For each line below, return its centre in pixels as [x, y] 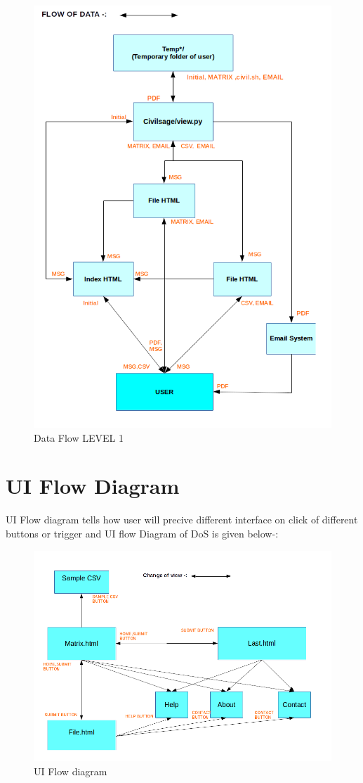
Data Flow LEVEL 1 [79, 437]
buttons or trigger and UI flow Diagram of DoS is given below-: [142, 533]
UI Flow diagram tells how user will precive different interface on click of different [182, 520]
